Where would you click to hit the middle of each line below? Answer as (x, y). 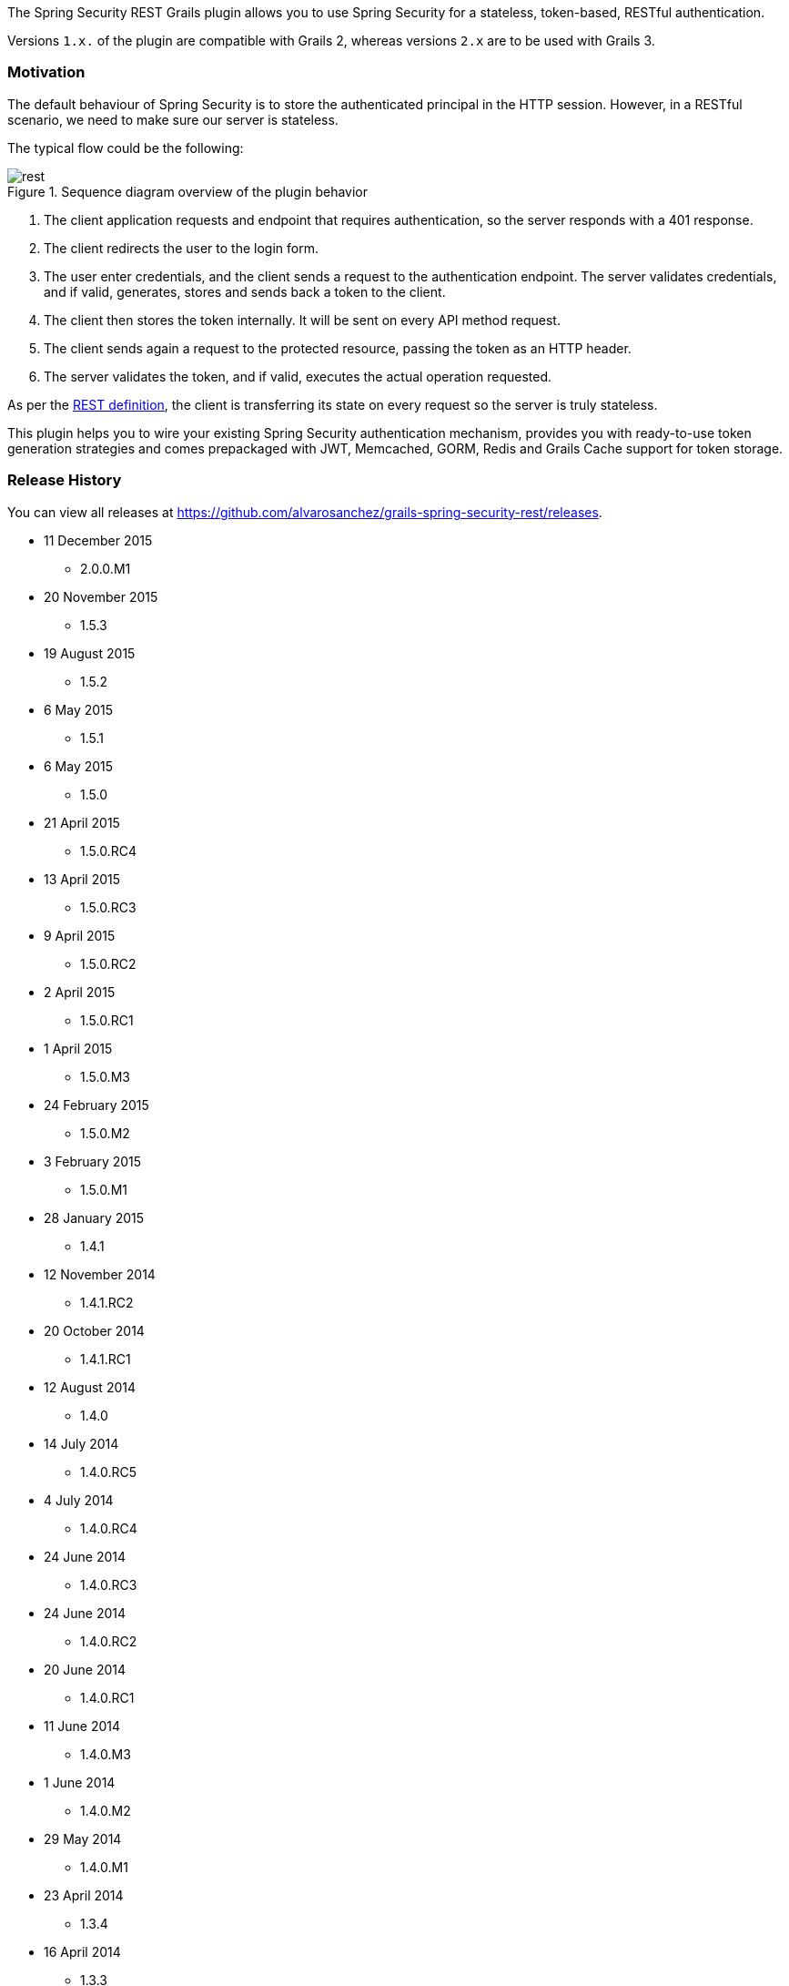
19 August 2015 (90, 653)
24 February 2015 (96, 1105)
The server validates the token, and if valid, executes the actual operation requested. (298, 376)
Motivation (46, 72)
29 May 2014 (83, 1838)
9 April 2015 (80, 935)
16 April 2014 (82, 1951)
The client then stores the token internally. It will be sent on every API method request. (302, 320)
